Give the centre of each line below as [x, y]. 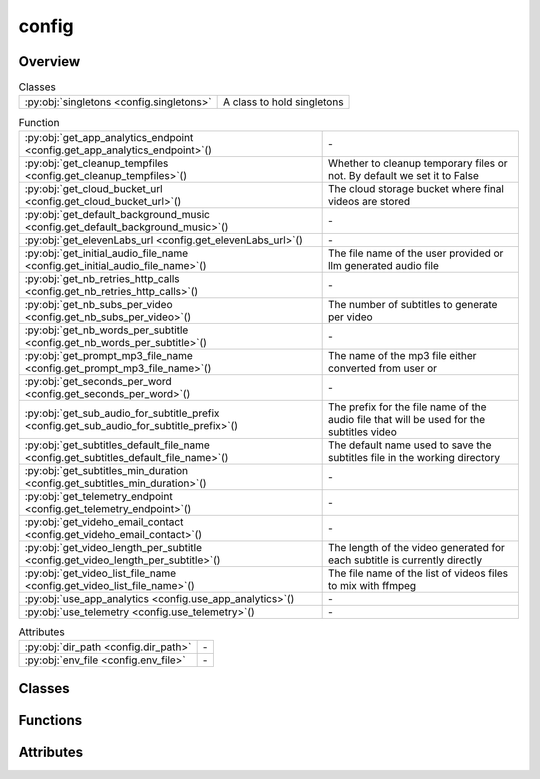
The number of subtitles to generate [412, 304]
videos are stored [369, 201]
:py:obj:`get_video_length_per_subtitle [113, 547]
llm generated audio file [383, 265]
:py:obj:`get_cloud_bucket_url [94, 188]
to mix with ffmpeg [372, 585]
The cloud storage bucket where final [416, 188]
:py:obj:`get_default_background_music [117, 214]
